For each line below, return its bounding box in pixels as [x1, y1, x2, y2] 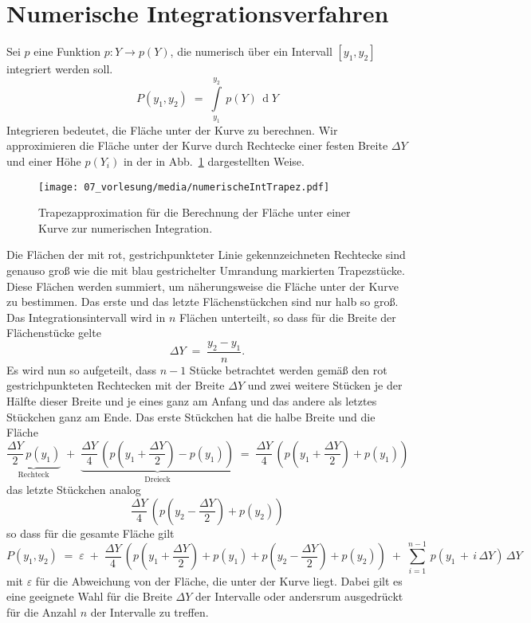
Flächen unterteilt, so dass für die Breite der [179, 308, 396, 325]
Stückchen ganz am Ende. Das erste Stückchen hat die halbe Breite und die [6, 408, 376, 425]
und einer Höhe [6, 153, 81, 169]
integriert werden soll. [6, 61, 113, 77]
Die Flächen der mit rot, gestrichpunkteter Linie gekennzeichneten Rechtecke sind [6, 246, 406, 263]
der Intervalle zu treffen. [90, 603, 209, 620]
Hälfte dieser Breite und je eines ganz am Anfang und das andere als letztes [6, 393, 377, 409]
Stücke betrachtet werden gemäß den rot [189, 361, 387, 378]
